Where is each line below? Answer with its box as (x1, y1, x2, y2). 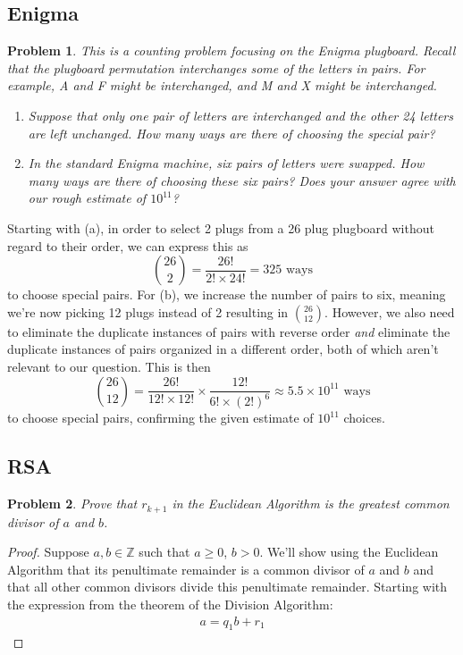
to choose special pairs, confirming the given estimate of (7, 408, 314, 427)
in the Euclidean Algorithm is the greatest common (172, 494, 450, 513)
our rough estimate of (28, 189, 147, 207)
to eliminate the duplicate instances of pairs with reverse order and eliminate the (7, 322, 450, 340)
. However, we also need (324, 302, 455, 321)
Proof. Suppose (7, 542, 89, 561)
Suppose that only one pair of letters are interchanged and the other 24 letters (28, 105, 453, 124)
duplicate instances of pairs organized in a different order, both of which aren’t (7, 340, 439, 358)
